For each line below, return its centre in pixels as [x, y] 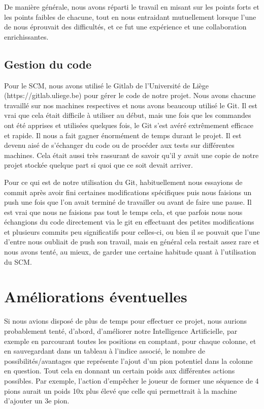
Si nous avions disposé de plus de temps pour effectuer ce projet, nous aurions [125, 321]
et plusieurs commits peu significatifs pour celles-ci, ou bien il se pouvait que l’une [132, 231]
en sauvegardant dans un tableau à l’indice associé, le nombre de [105, 351]
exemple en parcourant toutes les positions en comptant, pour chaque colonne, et [130, 341]
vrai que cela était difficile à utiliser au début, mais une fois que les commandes [128, 115]
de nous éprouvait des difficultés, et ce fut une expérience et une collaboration [125, 27]
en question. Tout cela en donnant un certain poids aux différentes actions [120, 371]
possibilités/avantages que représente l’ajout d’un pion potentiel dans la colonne [128, 360]
